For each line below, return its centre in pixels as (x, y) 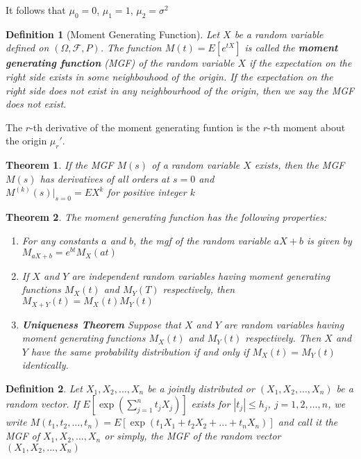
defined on (27, 48)
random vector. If (43, 404)
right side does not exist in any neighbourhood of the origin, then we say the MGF (180, 90)
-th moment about (307, 127)
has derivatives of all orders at (104, 178)
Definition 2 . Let (44, 388)
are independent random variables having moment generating (201, 275)
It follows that (36, 10)
